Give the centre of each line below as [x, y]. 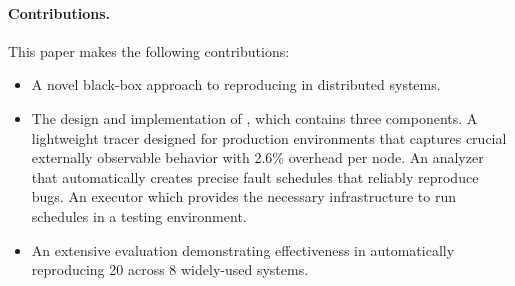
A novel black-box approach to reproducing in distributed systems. [236, 84]
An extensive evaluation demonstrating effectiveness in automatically [243, 249]
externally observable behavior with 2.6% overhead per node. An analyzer [257, 157]
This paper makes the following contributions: [149, 50]
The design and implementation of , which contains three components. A [254, 117]
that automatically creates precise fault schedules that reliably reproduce [255, 176]
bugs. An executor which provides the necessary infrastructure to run [243, 196]
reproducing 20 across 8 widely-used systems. [170, 269]
